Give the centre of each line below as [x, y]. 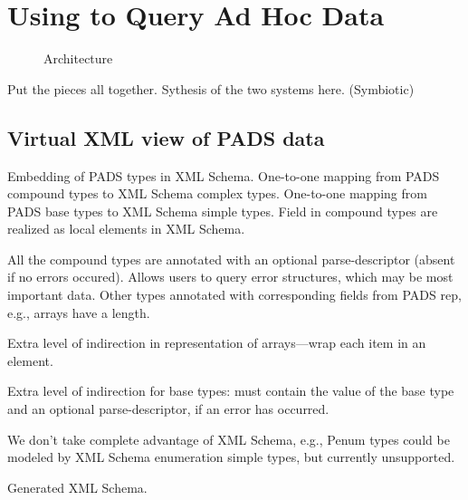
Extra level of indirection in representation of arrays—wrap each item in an [217, 343]
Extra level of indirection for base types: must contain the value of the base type [231, 391]
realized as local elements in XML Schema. [126, 229]
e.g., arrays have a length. [79, 312]
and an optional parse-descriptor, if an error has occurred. [168, 409]
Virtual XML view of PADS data [166, 137]
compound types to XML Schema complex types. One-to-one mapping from [217, 193]
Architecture [78, 58]
